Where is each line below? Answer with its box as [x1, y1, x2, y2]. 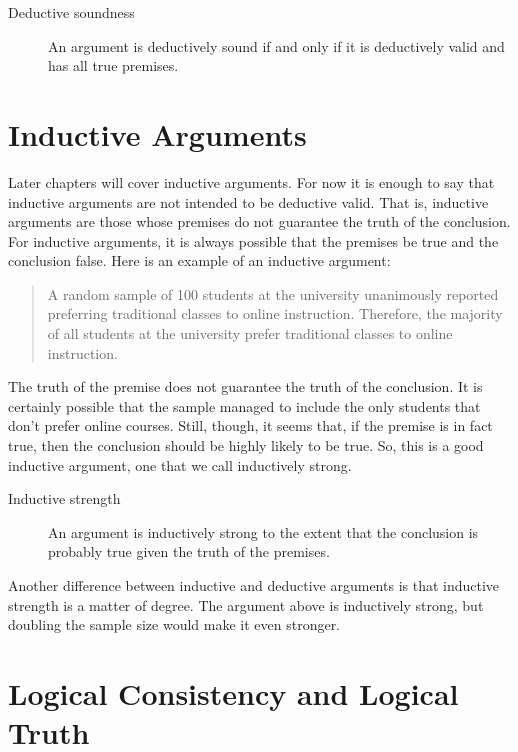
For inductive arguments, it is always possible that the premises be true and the [8, 230, 499, 251]
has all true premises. [48, 55, 179, 76]
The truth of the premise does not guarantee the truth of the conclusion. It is [8, 376, 483, 397]
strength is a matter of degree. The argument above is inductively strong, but [8, 594, 484, 615]
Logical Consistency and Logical [8, 672, 459, 713]
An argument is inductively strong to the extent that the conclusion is [48, 521, 479, 542]
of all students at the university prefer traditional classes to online [47, 323, 453, 344]
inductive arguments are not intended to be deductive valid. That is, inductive [8, 191, 489, 212]
